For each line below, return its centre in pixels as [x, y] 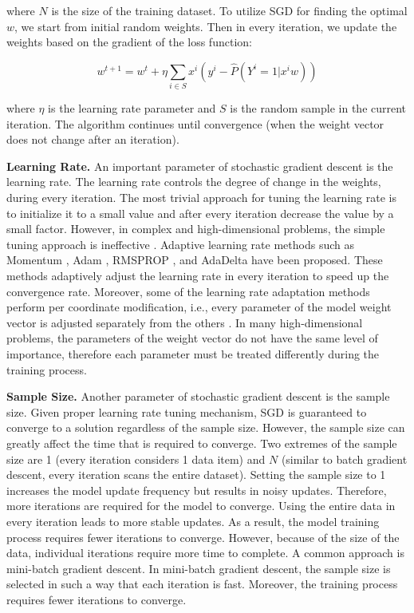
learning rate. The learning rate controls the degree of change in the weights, [194, 182]
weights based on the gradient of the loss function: [129, 42]
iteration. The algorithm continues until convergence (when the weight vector [195, 123]
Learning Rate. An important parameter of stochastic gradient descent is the [200, 166]
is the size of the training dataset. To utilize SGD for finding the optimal [229, 10]
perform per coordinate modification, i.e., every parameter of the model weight [199, 307]
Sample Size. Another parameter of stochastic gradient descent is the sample [198, 396]
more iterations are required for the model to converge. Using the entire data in [201, 506]
